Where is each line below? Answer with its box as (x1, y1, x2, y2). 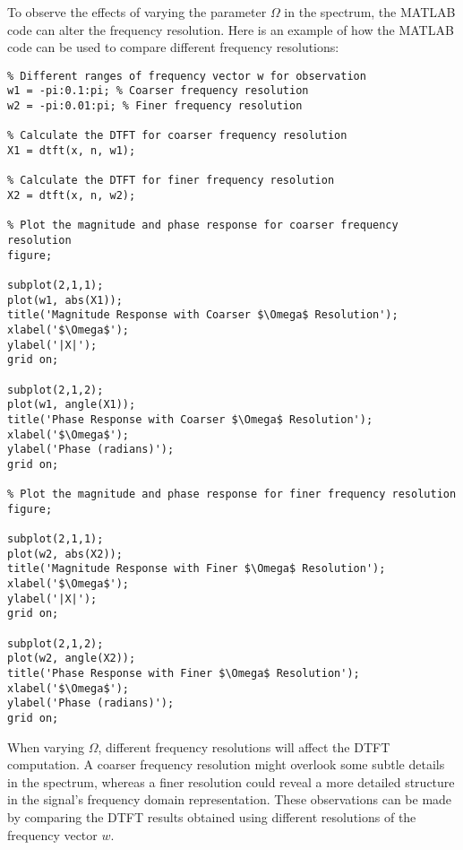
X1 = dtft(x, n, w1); (7, 144, 136, 158)
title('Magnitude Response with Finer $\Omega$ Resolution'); (7, 562, 386, 576)
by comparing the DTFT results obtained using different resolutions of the (7, 808, 416, 827)
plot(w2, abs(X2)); (7, 547, 123, 560)
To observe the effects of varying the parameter (7, 3, 267, 21)
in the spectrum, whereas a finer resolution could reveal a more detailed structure (7, 772, 455, 791)
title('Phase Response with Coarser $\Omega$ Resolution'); (7, 412, 373, 426)
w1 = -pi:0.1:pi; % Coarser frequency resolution (7, 84, 309, 98)
